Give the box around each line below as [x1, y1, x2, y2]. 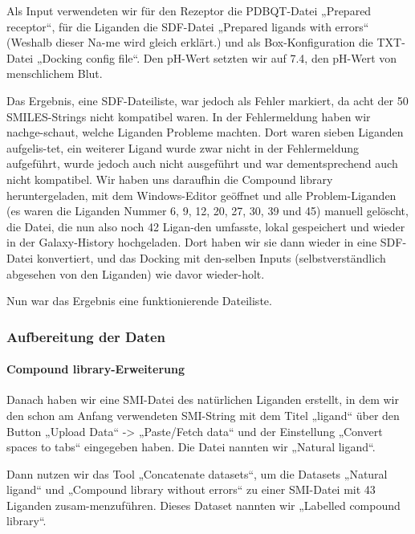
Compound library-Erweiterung [6, 361, 185, 377]
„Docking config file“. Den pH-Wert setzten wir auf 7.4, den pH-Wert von [36, 49, 397, 66]
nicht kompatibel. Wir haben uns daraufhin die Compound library [6, 170, 333, 187]
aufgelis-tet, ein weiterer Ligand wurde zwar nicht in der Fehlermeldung [6, 139, 359, 156]
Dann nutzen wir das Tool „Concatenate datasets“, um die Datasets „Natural [6, 465, 388, 482]
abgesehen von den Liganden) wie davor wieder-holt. [6, 265, 265, 282]
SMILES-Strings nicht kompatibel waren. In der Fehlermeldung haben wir [6, 108, 371, 124]
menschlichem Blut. [6, 65, 103, 82]
